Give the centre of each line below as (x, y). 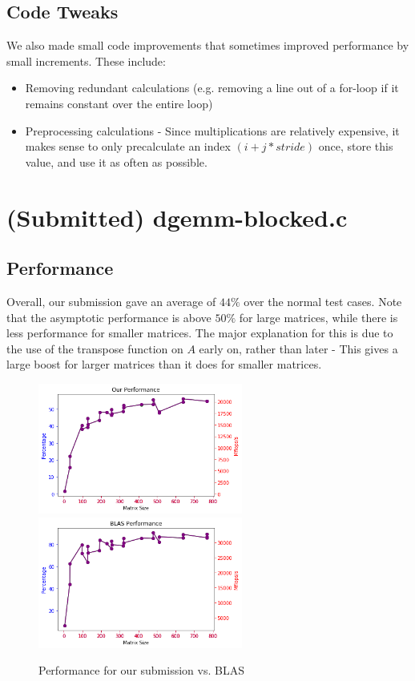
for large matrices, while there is (318, 317)
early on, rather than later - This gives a (298, 348)
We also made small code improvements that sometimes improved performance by (208, 45)
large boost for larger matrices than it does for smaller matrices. (164, 364)
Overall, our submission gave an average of (111, 301)
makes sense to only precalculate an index (128, 146)
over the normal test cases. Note (323, 301)
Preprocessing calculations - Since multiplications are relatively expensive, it (212, 130)
